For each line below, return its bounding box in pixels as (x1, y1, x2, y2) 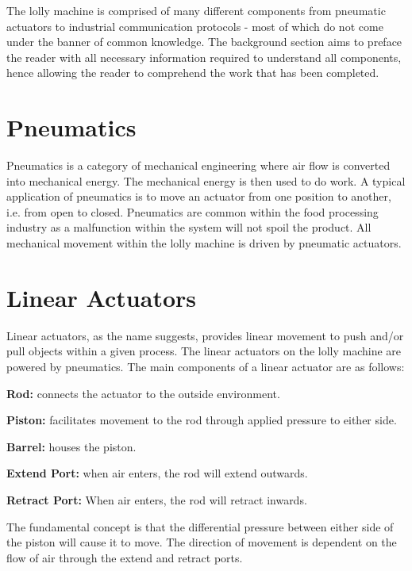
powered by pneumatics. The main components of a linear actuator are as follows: (6, 358, 405, 374)
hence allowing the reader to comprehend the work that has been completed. (6, 64, 379, 81)
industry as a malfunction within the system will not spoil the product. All (6, 219, 372, 236)
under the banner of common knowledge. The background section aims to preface (6, 33, 402, 50)
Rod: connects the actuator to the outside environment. (6, 385, 280, 401)
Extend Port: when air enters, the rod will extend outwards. (6, 465, 308, 481)
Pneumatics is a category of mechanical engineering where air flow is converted (6, 157, 391, 174)
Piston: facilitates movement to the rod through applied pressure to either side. (6, 412, 397, 428)
